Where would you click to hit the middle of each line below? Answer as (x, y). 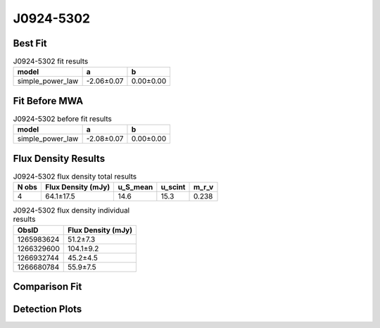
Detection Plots (47, 309)
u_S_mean (135, 187)
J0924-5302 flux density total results (75, 177)
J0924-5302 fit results (51, 61)
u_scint (173, 187)
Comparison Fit (47, 287)
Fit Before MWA (48, 101)
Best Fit (30, 43)
